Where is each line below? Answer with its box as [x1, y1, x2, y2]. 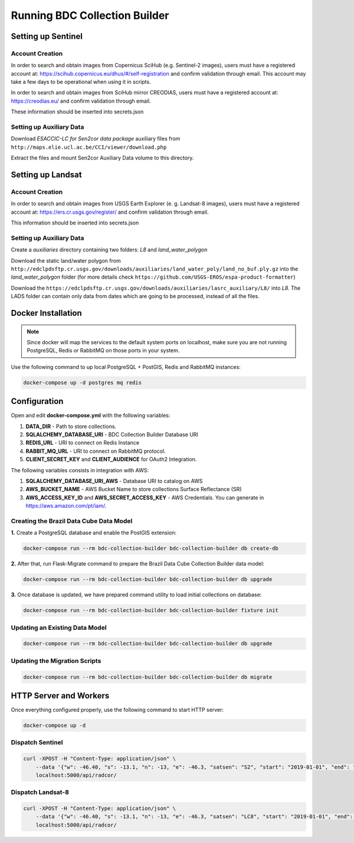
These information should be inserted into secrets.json [11, 108, 144, 115]
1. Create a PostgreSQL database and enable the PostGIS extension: [11, 529, 177, 537]
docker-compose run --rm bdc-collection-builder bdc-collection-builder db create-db [23, 545, 278, 552]
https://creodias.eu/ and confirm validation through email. [11, 97, 151, 104]
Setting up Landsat [11, 170, 82, 179]
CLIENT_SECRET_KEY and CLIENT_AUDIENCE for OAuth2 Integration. [25, 456, 197, 463]
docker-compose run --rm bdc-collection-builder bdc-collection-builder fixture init [23, 607, 278, 614]
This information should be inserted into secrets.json [11, 219, 139, 227]
